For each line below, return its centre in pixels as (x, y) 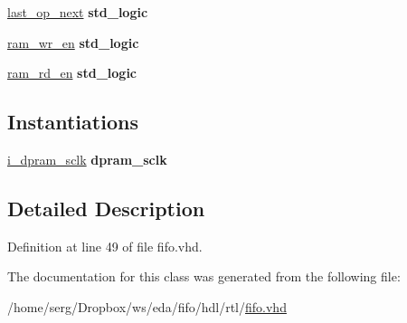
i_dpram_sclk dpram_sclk (87, 159)
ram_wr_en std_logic (73, 42)
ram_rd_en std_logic (72, 73)
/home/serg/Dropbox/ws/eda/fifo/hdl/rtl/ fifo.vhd (147, 306)
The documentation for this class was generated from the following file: (204, 276)
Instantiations (73, 122)
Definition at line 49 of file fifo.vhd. (105, 246)
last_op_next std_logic (78, 12)
